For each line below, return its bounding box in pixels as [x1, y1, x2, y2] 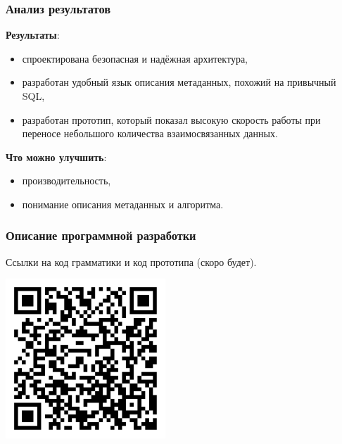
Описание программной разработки [6, 227, 196, 244]
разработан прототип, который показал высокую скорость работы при [22, 112, 321, 127]
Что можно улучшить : [6, 149, 107, 164]
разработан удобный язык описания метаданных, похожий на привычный [22, 75, 336, 89]
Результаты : [6, 27, 60, 42]
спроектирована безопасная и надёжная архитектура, [22, 51, 248, 65]
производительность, [22, 173, 111, 188]
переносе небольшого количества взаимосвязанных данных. [22, 126, 278, 141]
